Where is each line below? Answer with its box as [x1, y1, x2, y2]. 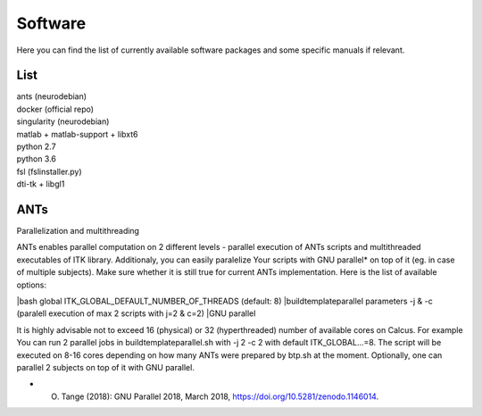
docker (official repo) [16, 104, 94, 114]
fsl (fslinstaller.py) [16, 166, 82, 177]
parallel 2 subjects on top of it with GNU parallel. [16, 362, 195, 372]
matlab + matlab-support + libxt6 [16, 129, 138, 139]
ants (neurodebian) [16, 91, 87, 102]
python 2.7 [16, 141, 57, 152]
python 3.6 [16, 154, 57, 164]
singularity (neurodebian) [16, 116, 110, 127]
